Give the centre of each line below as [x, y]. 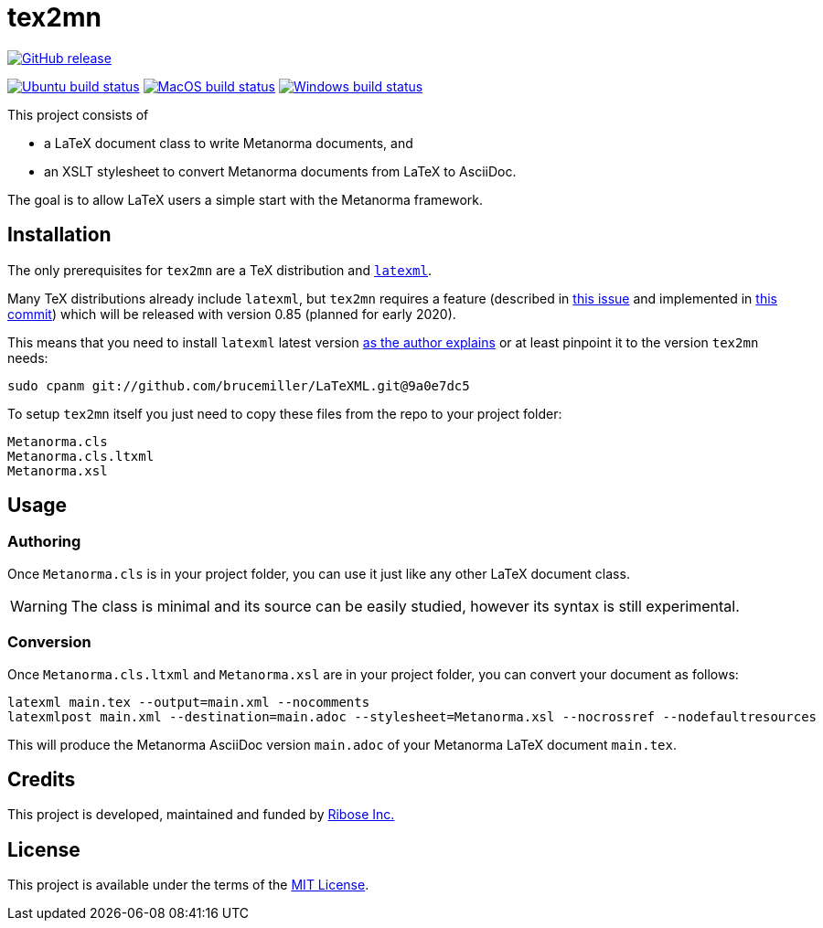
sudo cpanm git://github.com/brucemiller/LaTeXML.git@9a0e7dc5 [239, 385]
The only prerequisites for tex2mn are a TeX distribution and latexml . [220, 270]
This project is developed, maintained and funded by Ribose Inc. [201, 815]
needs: [28, 357]
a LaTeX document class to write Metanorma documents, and [229, 143]
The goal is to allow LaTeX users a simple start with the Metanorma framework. [246, 199]
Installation [59, 235]
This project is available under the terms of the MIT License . [188, 885]
